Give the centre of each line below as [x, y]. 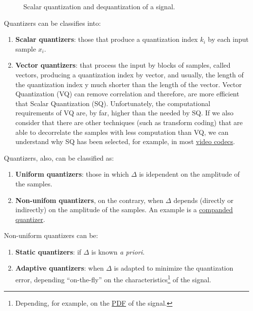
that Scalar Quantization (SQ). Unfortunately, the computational [113, 103]
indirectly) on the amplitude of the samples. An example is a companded [124, 210]
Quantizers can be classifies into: [53, 23]
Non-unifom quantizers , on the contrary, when [89, 200]
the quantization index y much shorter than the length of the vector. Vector [128, 84]
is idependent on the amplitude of [189, 174]
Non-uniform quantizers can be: [51, 235]
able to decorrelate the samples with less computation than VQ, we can [122, 132]
